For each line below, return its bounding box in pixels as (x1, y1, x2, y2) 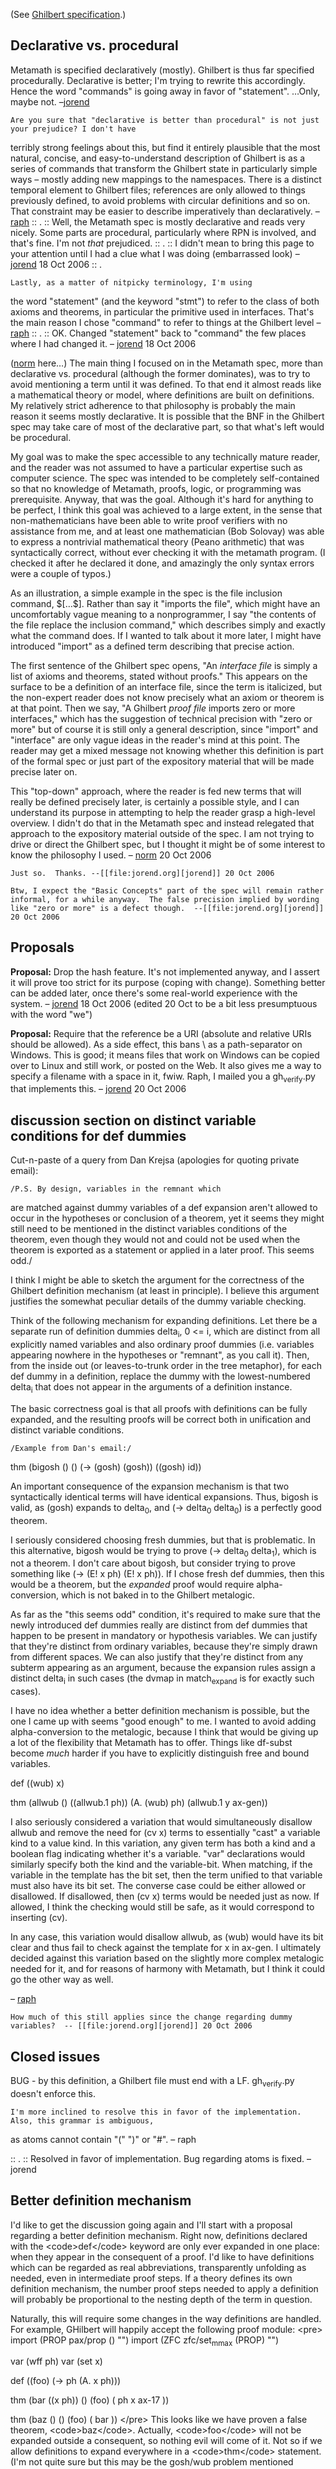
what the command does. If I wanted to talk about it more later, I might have (10, 629, 322, 641)
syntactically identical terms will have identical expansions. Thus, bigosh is (10, 1490, 319, 1503)
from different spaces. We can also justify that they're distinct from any (10, 1651, 304, 1663)
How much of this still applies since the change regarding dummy (10, 2012, 293, 2023)
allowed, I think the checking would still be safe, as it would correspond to (10, 1901, 315, 1913)
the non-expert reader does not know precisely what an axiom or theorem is (10, 691, 325, 703)
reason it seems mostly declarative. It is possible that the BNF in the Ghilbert (10, 410, 325, 422)
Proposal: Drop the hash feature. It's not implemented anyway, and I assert (10, 965, 320, 978)
